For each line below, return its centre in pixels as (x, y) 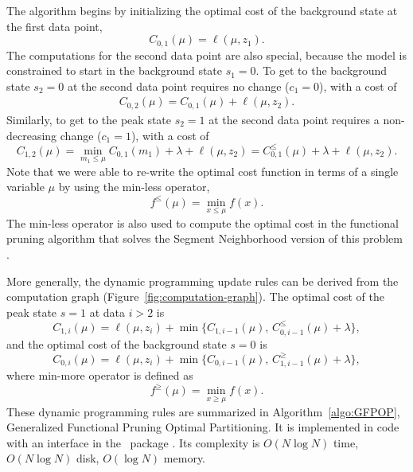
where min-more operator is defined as (100, 375)
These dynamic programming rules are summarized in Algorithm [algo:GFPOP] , (203, 411)
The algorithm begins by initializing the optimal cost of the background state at (202, 10)
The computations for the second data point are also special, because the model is (206, 55)
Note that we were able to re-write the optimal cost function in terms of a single (203, 171)
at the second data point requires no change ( (178, 86)
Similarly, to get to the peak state (89, 119)
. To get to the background (321, 70)
